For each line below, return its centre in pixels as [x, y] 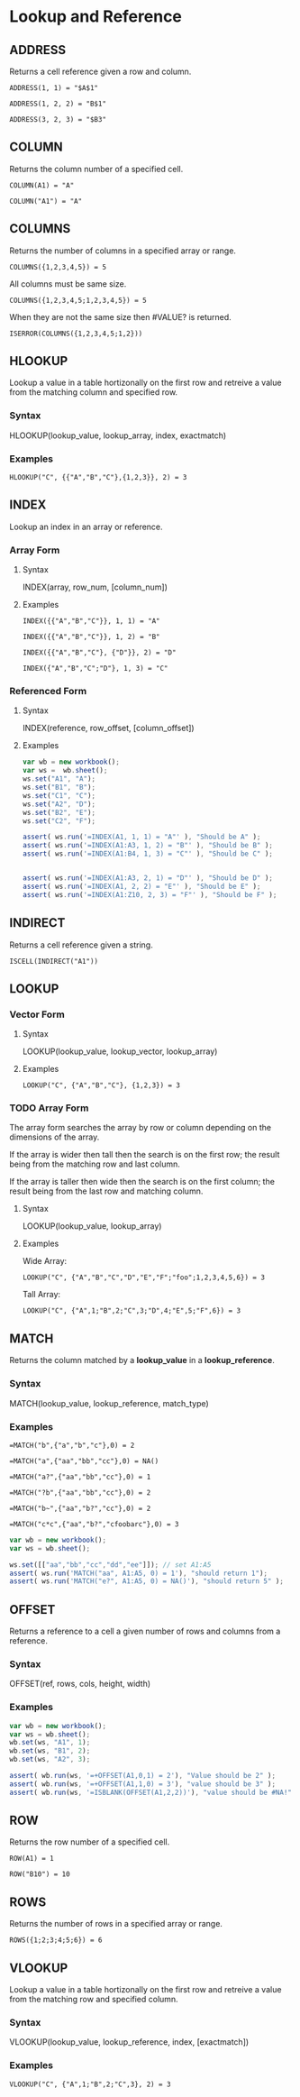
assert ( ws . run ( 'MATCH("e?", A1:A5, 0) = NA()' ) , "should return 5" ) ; [146, 1581]
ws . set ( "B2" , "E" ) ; [59, 812]
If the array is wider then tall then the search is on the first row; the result [145, 1155]
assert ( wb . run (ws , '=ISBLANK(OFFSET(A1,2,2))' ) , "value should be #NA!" [151, 1792]
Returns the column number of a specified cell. [96, 169]
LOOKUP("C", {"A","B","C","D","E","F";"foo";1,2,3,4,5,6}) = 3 [144, 1277]
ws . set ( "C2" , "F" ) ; [59, 821]
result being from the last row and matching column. [106, 1191]
